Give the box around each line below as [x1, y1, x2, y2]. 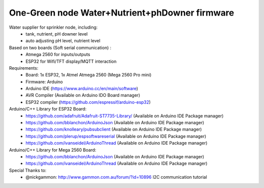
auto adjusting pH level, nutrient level [25, 38, 100, 44]
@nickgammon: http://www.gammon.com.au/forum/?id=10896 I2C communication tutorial [25, 174, 207, 180]
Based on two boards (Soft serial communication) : [9, 44, 111, 51]
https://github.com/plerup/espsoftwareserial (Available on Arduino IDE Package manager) [25, 133, 206, 139]
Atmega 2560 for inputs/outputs [25, 52, 90, 57]
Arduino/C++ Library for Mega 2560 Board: [9, 147, 96, 153]
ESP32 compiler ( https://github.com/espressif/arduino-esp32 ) [25, 99, 151, 105]
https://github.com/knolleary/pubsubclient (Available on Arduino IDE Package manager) [25, 127, 202, 132]
